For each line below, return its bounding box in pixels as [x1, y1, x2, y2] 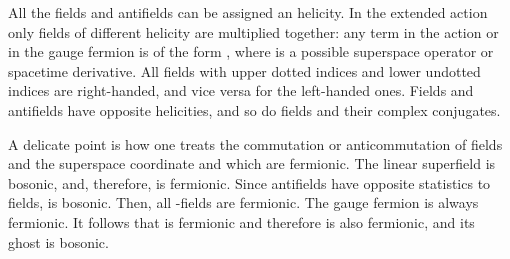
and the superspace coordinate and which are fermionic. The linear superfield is [8, 153, 496, 174]
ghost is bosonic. [8, 231, 109, 252]
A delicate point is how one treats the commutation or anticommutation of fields [8, 133, 503, 154]
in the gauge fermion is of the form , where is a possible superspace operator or [8, 41, 494, 62]
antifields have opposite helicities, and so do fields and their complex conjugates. [8, 99, 501, 120]
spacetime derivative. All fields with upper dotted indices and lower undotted [8, 60, 481, 81]
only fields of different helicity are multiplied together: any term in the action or [8, 21, 499, 42]
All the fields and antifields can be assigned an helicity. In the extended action [8, 2, 488, 22]
